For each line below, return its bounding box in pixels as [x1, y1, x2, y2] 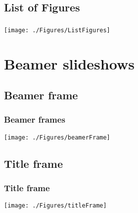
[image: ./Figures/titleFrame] [4, 202, 107, 210]
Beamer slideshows [4, 53, 135, 73]
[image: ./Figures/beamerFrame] [4, 134, 110, 141]
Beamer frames [4, 113, 65, 126]
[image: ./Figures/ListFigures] [4, 26, 110, 34]
